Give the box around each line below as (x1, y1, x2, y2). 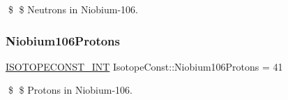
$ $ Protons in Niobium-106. (8, 83, 132, 97)
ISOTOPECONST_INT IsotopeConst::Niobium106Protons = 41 (6, 59, 283, 73)
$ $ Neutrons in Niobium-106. (8, 2, 138, 16)
